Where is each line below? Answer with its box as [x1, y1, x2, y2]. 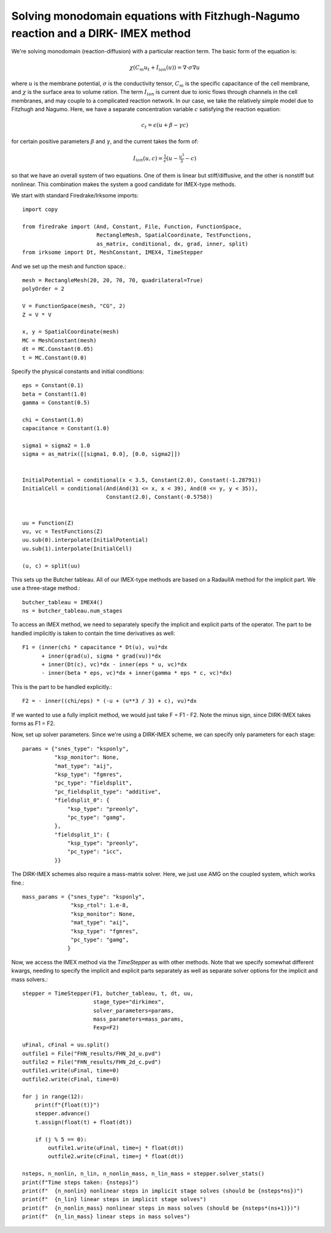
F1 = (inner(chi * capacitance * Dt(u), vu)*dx [22, 644, 168, 651]
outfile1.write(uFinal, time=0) [22, 1067, 120, 1074]
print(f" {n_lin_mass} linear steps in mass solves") [22, 1213, 191, 1220]
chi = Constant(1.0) [22, 416, 84, 423]
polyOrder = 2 [22, 285, 64, 293]
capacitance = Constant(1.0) [22, 425, 110, 432]
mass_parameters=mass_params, [93, 1016, 184, 1023]
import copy [22, 206, 58, 213]
